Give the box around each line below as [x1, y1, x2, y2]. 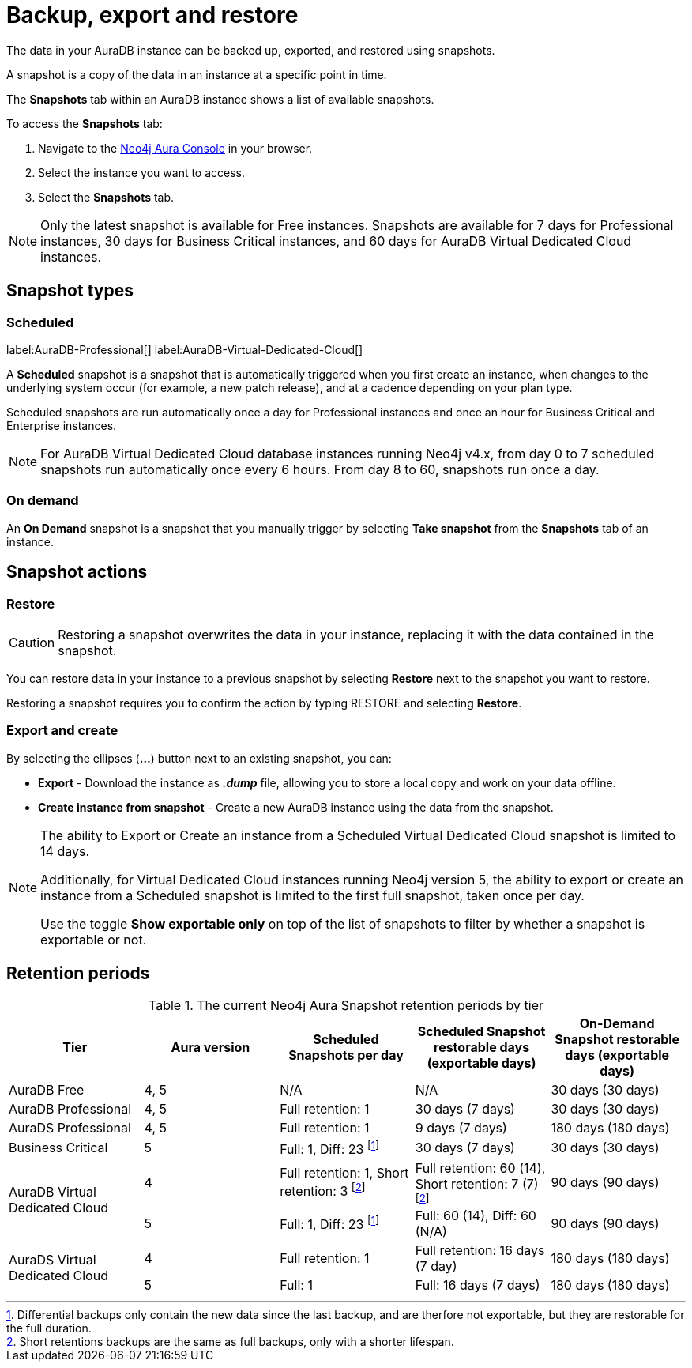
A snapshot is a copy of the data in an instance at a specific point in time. [6, 67, 387, 81]
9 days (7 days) [415, 1119, 507, 1136]
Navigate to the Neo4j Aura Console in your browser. [38, 141, 313, 155]
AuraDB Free [9, 1081, 85, 1098]
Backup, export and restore [6, 2, 299, 28]
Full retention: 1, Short [280, 1165, 409, 1181]
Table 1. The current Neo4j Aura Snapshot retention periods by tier [148, 997, 543, 1013]
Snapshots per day [288, 1046, 404, 1063]
